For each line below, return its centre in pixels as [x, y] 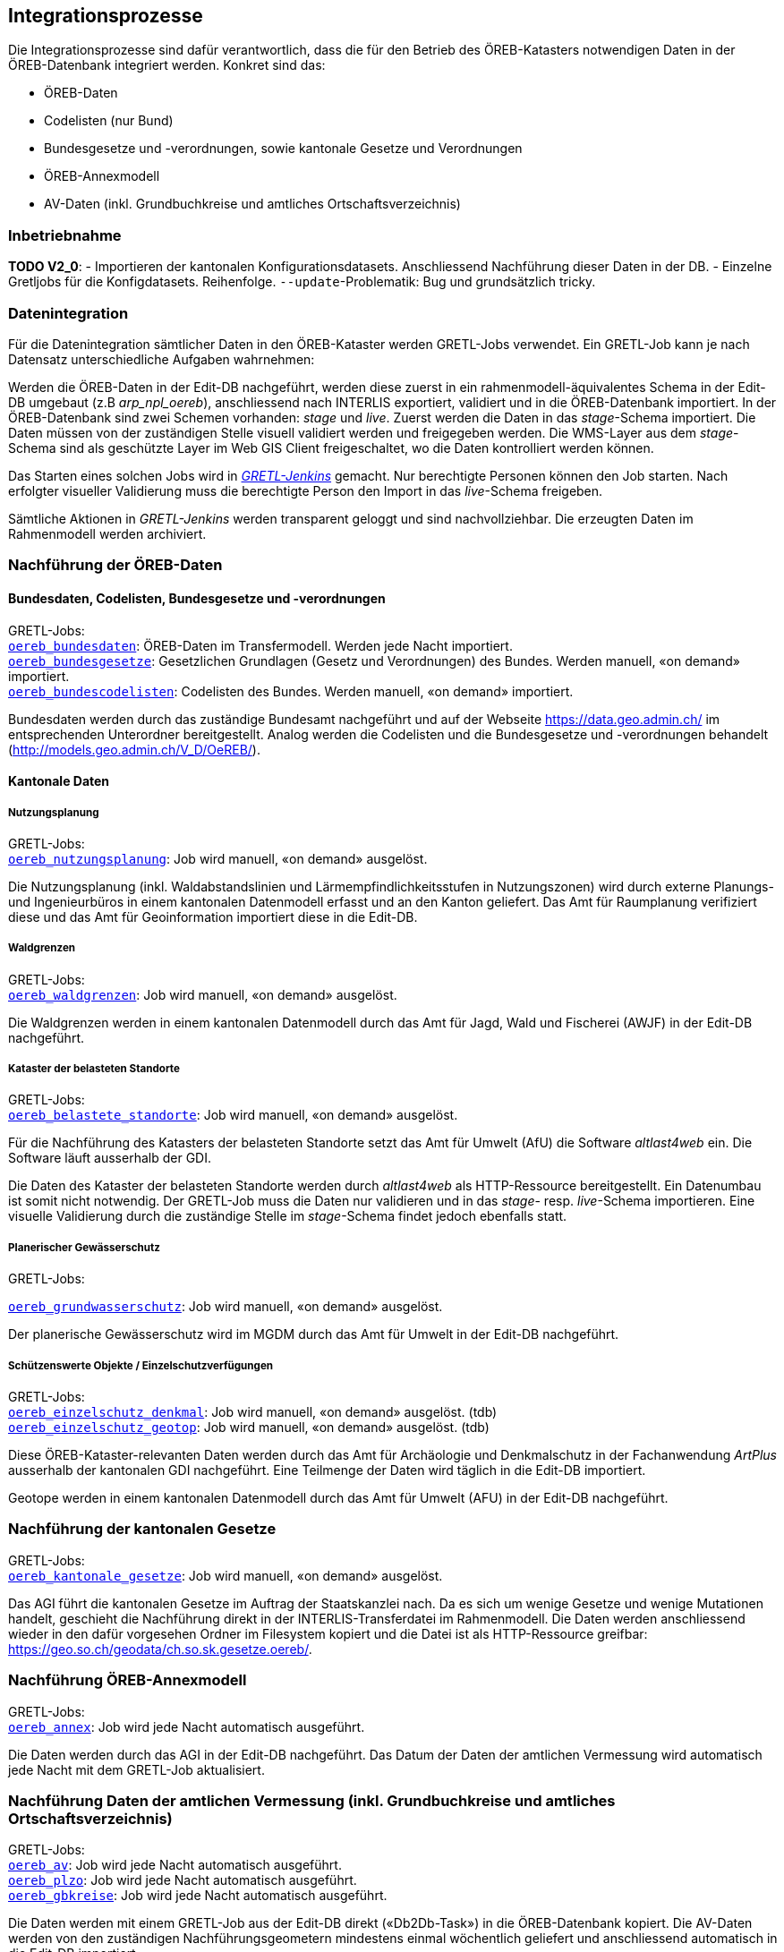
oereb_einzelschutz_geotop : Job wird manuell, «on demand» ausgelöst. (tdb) [249, 1428]
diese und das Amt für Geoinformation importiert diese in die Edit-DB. [213, 916]
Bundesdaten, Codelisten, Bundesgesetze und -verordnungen [197, 598]
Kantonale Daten [59, 781]
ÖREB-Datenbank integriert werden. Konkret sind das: [167, 65]
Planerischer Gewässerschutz [84, 1247]
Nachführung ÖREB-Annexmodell [128, 1680]
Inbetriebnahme [65, 235]
